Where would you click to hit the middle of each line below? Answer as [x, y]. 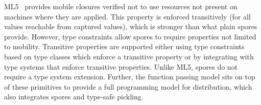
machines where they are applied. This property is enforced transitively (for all [127, 16]
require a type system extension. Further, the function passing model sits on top [130, 77]
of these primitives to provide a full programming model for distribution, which [128, 86]
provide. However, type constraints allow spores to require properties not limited [130, 36]
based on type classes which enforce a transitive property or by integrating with [129, 56]
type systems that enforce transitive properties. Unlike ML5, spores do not [121, 66]
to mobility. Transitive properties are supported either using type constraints [124, 46]
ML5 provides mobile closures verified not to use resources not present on [121, 6]
